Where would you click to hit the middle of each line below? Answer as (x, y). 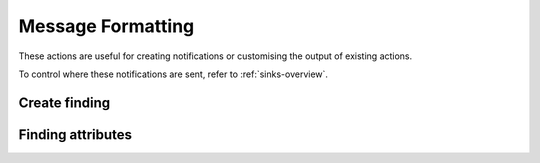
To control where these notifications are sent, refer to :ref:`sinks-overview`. (173, 74)
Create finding (64, 102)
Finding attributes (75, 134)
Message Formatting (106, 26)
